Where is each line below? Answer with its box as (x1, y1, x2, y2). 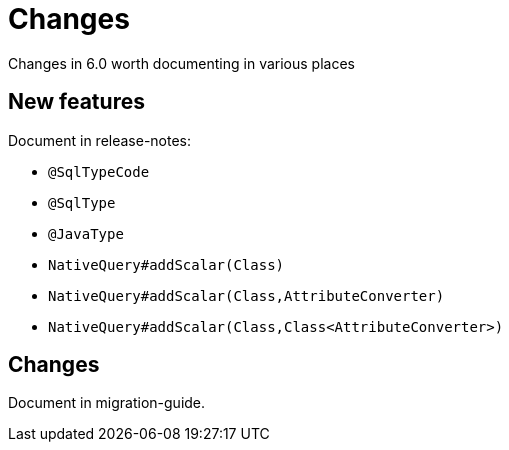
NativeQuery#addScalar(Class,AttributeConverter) (48, 287, 445, 304)
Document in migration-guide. (8, 394, 206, 412)
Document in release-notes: (8, 131, 192, 149)
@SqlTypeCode (48, 163, 150, 180)
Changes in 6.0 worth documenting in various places (8, 54, 355, 72)
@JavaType (48, 225, 124, 242)
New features (8, 89, 145, 115)
